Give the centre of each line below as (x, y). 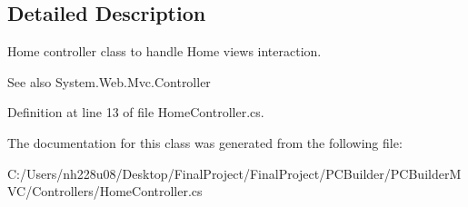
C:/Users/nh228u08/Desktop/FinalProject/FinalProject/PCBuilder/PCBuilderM (234, 173)
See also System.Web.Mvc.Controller (109, 81)
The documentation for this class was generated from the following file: (205, 142)
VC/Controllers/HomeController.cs (105, 191)
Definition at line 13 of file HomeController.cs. (136, 112)
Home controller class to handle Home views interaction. (164, 51)
